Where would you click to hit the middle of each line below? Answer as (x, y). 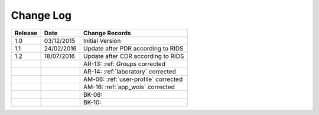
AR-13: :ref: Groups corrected (124, 63)
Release (26, 33)
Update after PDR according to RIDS (133, 48)
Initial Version (102, 40)
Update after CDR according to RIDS (134, 56)
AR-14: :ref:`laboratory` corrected (130, 72)
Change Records (107, 33)
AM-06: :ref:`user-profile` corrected (133, 79)
